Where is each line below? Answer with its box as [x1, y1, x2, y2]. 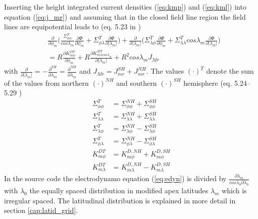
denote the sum [206, 66, 254, 76]
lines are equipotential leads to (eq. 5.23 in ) [4, 21, 141, 32]
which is [222, 185, 247, 195]
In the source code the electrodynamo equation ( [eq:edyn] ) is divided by [4, 173, 227, 184]
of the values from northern [4, 77, 89, 88]
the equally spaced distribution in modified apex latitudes [29, 185, 209, 195]
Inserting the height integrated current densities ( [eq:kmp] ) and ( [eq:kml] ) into [4, 2, 246, 12]
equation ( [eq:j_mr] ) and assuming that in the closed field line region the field [4, 11, 246, 22]
